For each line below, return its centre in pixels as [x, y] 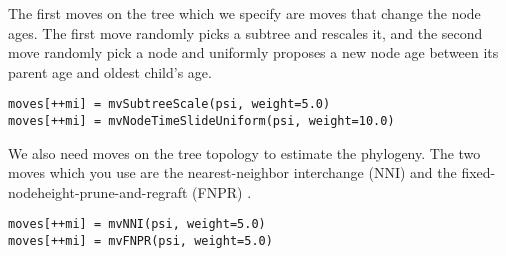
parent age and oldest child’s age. [110, 71]
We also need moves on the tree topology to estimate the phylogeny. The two [244, 152]
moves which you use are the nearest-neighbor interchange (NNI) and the [232, 172]
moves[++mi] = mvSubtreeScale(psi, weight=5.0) [169, 104]
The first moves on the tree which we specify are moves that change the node [244, 13]
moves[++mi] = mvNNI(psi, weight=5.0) [137, 224]
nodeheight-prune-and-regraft [98, 191]
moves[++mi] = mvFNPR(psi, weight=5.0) [140, 241]
